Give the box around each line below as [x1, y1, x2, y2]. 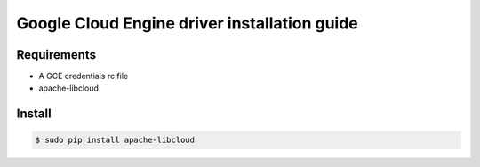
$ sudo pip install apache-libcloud [35, 135, 196, 146]
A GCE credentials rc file [38, 71, 129, 82]
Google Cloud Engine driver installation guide [16, 13, 359, 33]
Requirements [16, 47, 97, 62]
